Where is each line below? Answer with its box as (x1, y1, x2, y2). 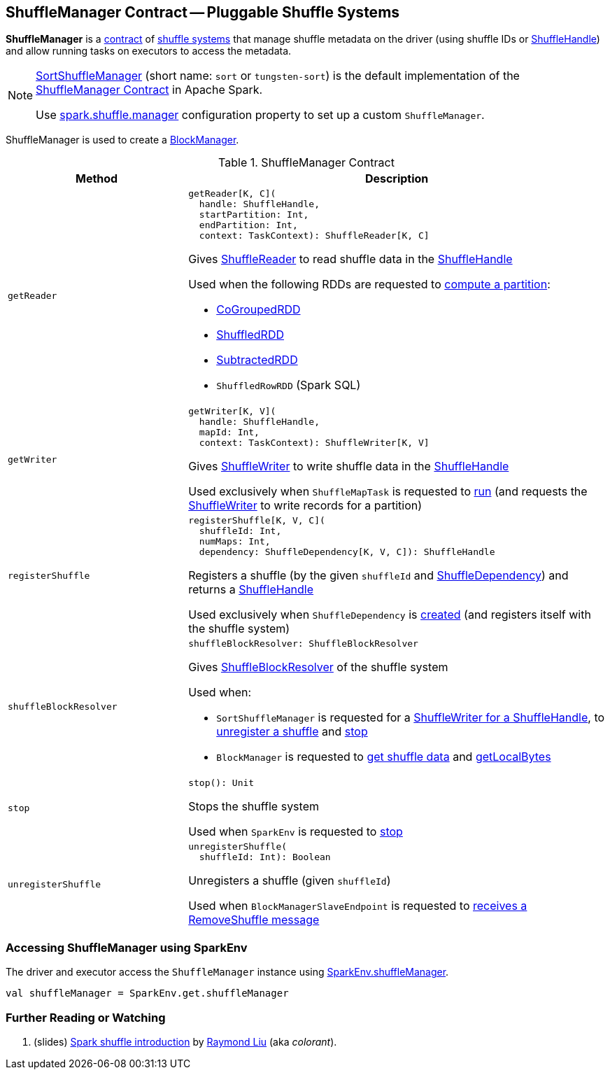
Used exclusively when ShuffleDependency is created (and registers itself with (188, 607, 591, 622)
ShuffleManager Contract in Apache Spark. (36, 83, 263, 97)
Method (75, 171, 118, 186)
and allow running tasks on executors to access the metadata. (6, 45, 292, 57)
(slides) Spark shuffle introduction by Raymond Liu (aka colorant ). (34, 1035, 337, 1048)
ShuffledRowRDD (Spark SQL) (216, 378, 361, 393)
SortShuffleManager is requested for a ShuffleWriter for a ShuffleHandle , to (216, 710, 605, 725)
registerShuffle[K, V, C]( (188, 515, 325, 526)
